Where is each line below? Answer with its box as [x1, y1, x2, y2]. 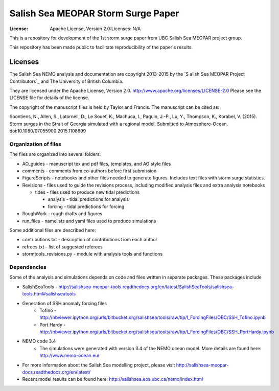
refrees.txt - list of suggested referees [22, 243, 103, 250]
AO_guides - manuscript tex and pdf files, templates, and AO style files [22, 160, 171, 167]
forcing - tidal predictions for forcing [48, 203, 125, 210]
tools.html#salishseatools [22, 291, 76, 297]
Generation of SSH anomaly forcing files [22, 300, 107, 306]
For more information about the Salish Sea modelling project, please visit [22, 362, 175, 368]
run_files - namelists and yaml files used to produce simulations [22, 218, 156, 224]
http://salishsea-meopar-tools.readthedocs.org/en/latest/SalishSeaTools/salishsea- [58, 284, 235, 290]
